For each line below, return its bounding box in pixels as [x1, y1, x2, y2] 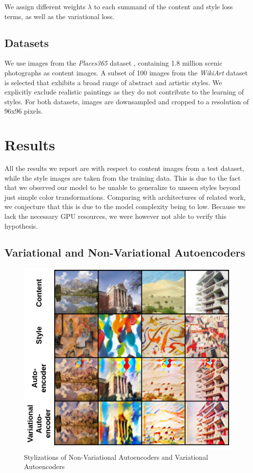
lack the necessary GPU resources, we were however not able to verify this [4, 211, 227, 221]
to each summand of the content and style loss [94, 1, 233, 11]
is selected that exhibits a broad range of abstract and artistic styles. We [4, 77, 222, 87]
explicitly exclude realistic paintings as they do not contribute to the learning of [4, 87, 244, 97]
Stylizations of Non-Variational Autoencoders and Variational [24, 451, 208, 462]
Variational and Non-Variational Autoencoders [4, 244, 245, 260]
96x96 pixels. [4, 106, 43, 116]
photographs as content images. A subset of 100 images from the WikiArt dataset [4, 67, 248, 77]
